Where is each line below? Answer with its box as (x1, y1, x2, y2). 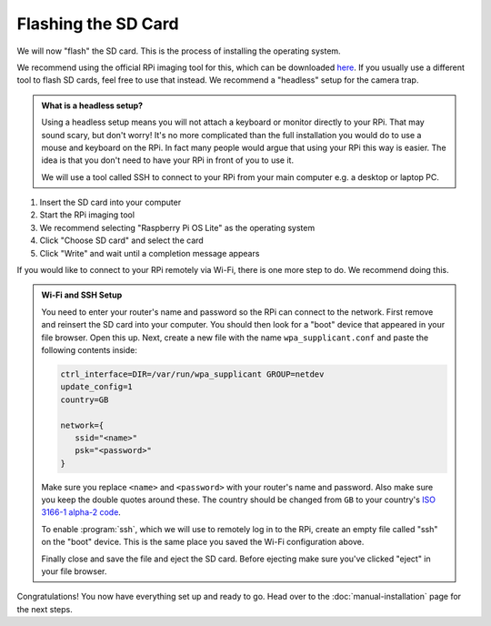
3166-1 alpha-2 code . (41, 507, 122, 518)
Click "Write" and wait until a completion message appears (39, 247, 260, 258)
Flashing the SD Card (16, 14, 179, 34)
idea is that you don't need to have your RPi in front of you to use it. (41, 155, 295, 166)
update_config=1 (60, 382, 134, 392)
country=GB (60, 394, 109, 405)
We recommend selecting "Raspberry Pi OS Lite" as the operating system (39, 222, 316, 233)
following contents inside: (41, 344, 138, 355)
